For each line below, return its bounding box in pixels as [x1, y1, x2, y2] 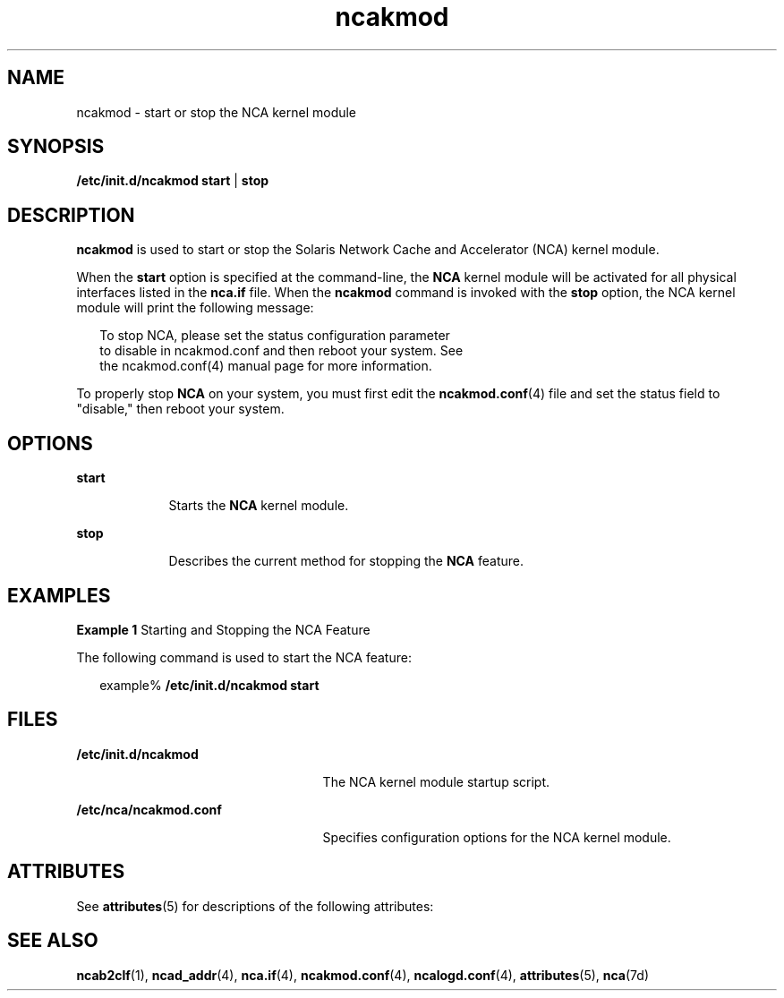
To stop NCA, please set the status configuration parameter [99, 328, 450, 344]
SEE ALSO [7, 929, 98, 952]
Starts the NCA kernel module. [168, 498, 349, 514]
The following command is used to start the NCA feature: [76, 649, 412, 665]
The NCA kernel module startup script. [322, 773, 550, 789]
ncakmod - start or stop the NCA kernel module [76, 104, 357, 120]
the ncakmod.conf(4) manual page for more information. [99, 358, 432, 374]
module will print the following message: [76, 300, 314, 316]
